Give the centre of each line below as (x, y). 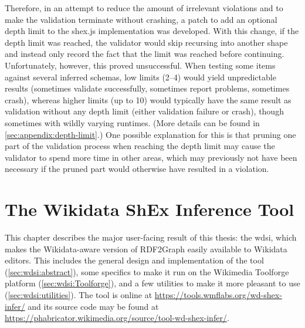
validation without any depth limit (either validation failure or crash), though (144, 111)
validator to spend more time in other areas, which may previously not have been (151, 157)
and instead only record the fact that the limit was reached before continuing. (145, 54)
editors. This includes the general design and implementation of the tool (134, 260)
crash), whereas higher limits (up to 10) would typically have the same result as (148, 99)
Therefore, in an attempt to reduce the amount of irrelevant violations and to (144, 8)
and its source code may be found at (93, 306)
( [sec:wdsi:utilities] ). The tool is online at (79, 295)
